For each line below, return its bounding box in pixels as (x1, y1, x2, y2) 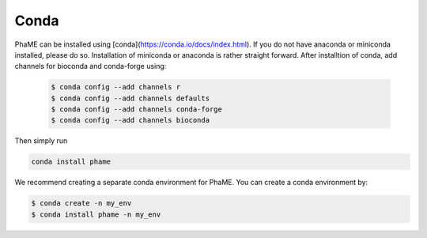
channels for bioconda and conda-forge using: (14, 62, 167, 71)
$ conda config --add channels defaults (51, 93, 210, 103)
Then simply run (14, 136, 68, 145)
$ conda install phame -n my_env (31, 210, 161, 219)
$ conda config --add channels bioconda (51, 115, 210, 125)
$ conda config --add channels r (51, 83, 181, 92)
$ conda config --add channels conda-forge (51, 105, 223, 114)
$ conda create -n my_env (31, 198, 132, 208)
